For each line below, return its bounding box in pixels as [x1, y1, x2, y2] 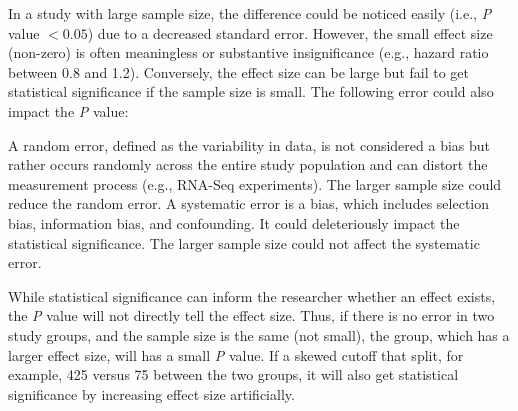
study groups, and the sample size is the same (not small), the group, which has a [8, 324, 510, 345]
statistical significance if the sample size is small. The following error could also [8, 81, 494, 102]
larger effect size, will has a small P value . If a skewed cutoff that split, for [8, 344, 464, 365]
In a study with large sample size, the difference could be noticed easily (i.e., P [8, 3, 492, 23]
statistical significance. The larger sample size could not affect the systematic [8, 232, 480, 253]
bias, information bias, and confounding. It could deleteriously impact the [8, 212, 460, 233]
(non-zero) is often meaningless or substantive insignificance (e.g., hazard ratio [8, 42, 489, 63]
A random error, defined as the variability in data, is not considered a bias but [8, 134, 491, 155]
